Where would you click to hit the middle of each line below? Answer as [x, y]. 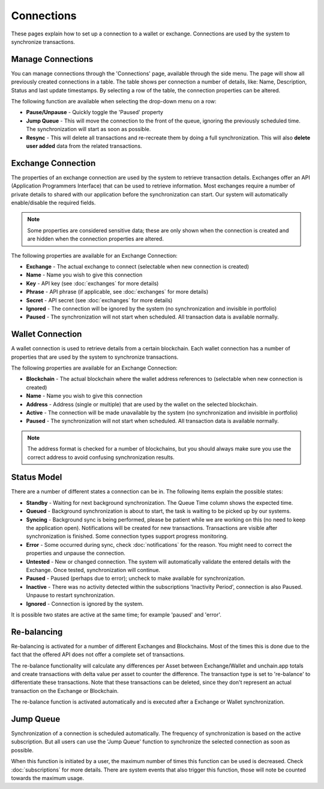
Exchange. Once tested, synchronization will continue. [93, 570]
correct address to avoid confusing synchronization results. [101, 457]
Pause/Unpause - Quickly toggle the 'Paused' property [94, 112]
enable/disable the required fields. [53, 203]
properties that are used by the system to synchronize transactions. [95, 357]
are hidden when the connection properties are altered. [96, 239]
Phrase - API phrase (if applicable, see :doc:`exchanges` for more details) [117, 292]
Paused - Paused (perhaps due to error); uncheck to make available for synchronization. [136, 578]
